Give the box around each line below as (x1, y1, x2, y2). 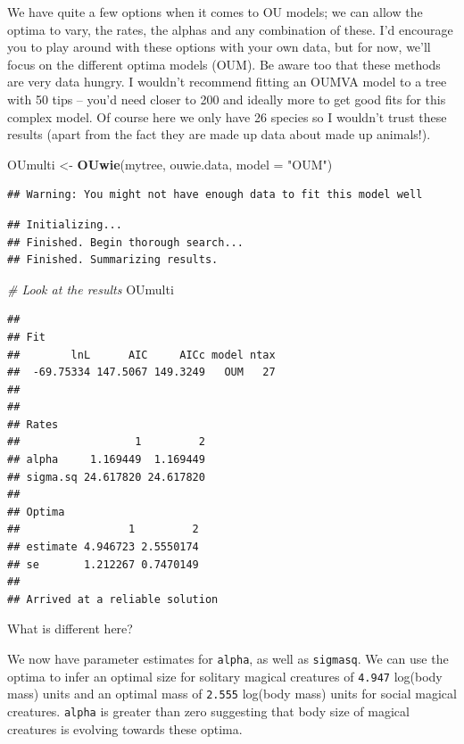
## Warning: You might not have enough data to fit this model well (7, 188, 423, 202)
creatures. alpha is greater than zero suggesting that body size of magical (7, 701, 410, 720)
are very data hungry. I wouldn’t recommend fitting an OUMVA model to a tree (7, 72, 447, 91)
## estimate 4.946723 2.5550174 (7, 541, 199, 554)
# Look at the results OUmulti (7, 279, 174, 298)
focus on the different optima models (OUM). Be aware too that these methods (7, 54, 441, 73)
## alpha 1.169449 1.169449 (7, 453, 205, 467)
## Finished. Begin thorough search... (7, 236, 244, 249)
